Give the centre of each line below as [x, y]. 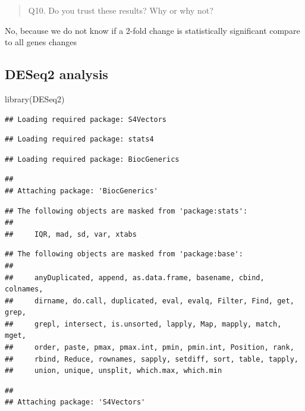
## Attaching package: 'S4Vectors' [75, 402]
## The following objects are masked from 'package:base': [124, 254]
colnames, [24, 289]
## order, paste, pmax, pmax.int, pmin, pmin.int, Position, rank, [150, 348]
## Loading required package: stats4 [79, 139]
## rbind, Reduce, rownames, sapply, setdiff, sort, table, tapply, [152, 359]
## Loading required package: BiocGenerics [92, 159]
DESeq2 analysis [56, 74]
